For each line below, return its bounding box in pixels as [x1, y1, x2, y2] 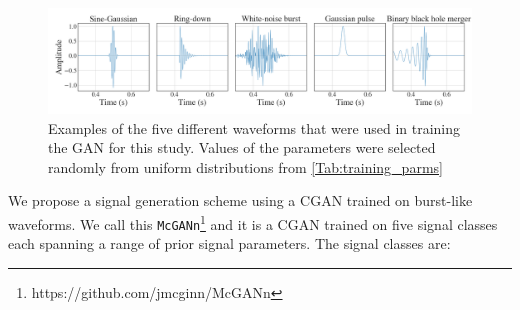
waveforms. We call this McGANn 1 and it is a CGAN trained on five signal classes [8, 210, 498, 234]
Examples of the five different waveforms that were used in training [48, 117, 461, 138]
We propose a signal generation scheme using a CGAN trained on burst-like [8, 190, 473, 211]
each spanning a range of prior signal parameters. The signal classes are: [8, 233, 451, 254]
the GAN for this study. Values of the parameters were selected [48, 137, 436, 158]
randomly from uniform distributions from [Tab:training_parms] [48, 156, 443, 177]
